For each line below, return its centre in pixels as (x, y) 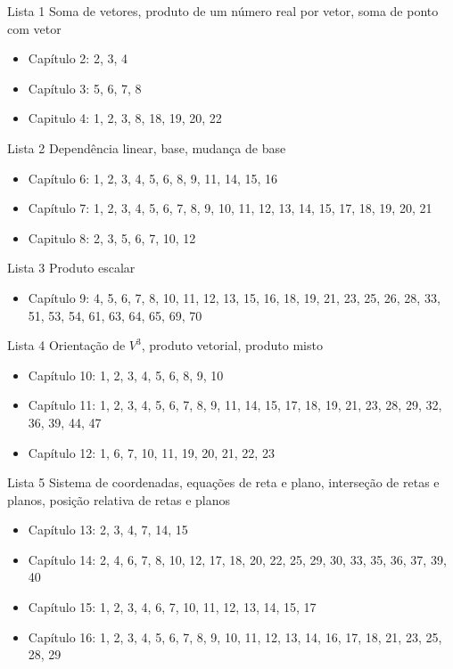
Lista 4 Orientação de (66, 345)
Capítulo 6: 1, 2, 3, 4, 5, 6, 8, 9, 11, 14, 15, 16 (153, 178)
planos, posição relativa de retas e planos (119, 499)
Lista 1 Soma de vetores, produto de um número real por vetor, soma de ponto (223, 11)
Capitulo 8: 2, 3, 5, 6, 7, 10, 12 (112, 237)
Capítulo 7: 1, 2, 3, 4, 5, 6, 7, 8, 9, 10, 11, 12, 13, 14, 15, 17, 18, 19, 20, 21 (230, 208)
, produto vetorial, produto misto (232, 345)
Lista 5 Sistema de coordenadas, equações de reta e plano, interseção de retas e (223, 482)
